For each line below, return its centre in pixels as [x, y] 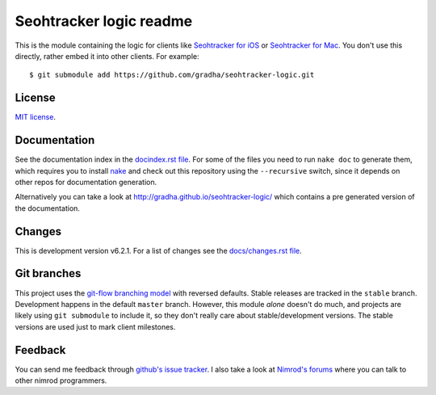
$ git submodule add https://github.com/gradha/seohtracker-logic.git [172, 75]
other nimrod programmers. [61, 380]
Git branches [48, 273]
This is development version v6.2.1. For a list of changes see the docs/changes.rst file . [158, 250]
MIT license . [36, 117]
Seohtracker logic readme [104, 21]
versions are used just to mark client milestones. [95, 326]
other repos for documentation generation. [86, 182]
